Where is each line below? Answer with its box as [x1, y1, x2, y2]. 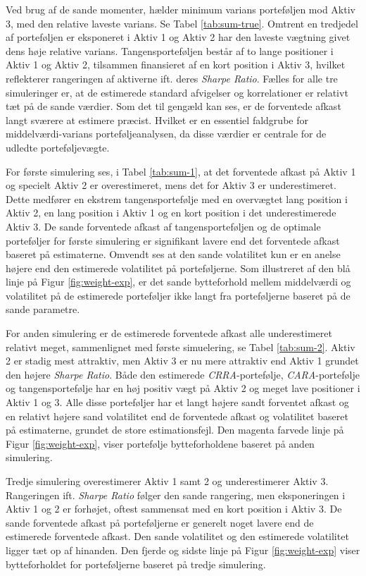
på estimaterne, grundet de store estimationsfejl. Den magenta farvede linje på [6, 422, 344, 437]
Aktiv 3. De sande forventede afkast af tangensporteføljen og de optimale [6, 219, 321, 233]
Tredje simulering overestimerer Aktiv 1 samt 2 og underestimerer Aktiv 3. [6, 474, 329, 488]
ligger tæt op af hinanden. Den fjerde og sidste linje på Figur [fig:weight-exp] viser [6, 542, 360, 557]
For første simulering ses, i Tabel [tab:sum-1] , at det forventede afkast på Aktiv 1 [6, 164, 356, 178]
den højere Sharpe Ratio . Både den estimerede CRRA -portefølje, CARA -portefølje [6, 367, 360, 381]
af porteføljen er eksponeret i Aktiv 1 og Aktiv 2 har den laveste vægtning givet [6, 30, 351, 44]
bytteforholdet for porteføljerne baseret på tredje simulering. [6, 556, 266, 571]
